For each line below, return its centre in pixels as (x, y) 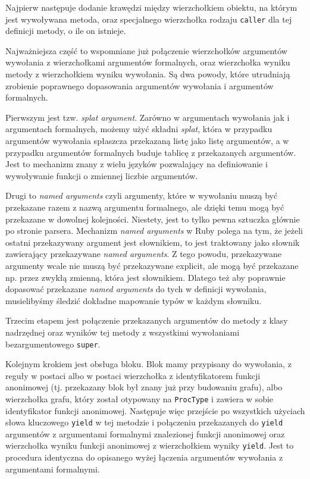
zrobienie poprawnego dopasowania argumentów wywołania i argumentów (140, 85)
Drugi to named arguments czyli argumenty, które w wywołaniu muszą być (142, 195)
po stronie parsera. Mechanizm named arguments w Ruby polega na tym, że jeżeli (154, 231)
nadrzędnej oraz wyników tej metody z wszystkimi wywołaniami (123, 332)
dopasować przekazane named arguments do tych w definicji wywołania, (136, 289)
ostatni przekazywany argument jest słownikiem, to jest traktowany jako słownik (153, 242)
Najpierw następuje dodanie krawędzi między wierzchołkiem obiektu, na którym (151, 7)
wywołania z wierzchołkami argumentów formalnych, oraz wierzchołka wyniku (148, 62)
